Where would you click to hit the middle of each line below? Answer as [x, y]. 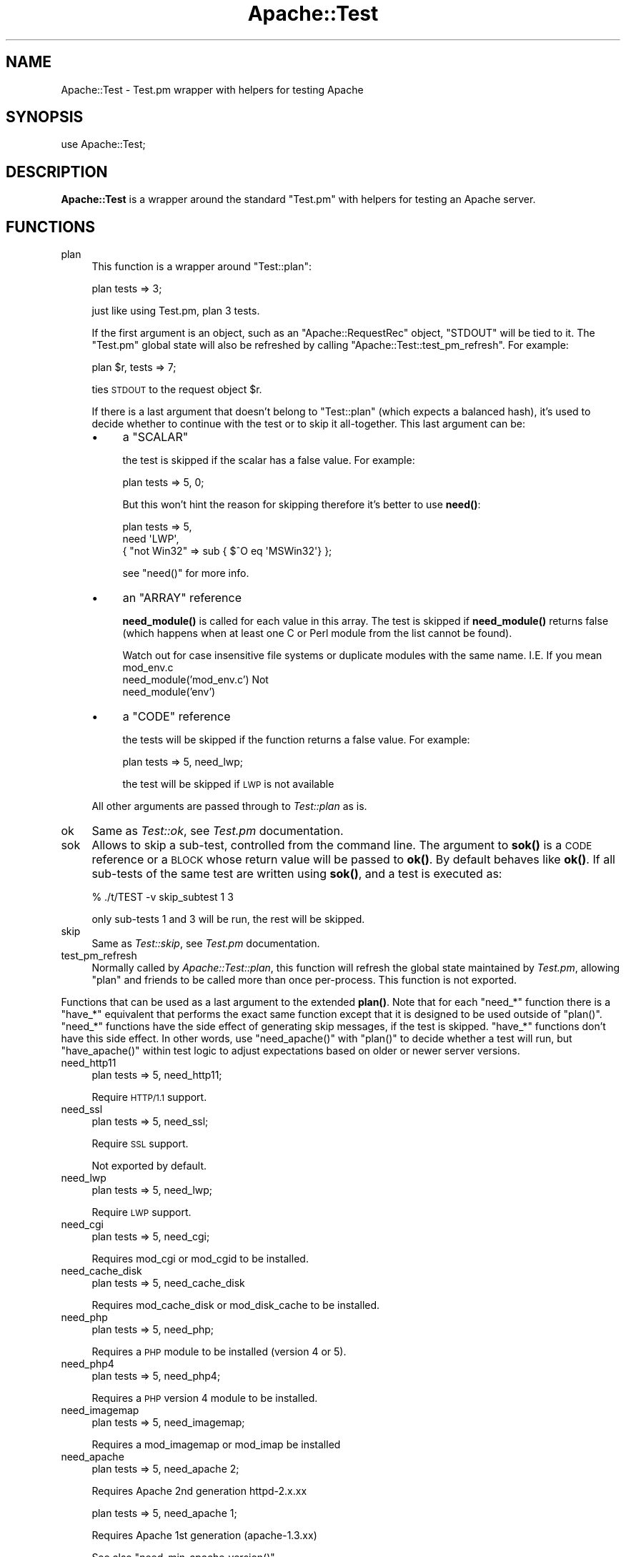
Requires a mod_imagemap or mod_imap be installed [216, 1445]
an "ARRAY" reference [182, 598]
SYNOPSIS [45, 117]
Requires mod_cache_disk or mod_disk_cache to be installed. [236, 1305]
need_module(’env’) [169, 692]
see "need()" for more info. [186, 573]
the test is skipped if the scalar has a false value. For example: [269, 460]
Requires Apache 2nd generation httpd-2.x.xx [199, 1491]
